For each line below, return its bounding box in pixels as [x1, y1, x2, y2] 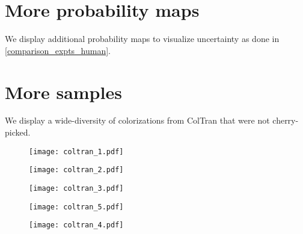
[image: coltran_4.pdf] [29, 221, 124, 230]
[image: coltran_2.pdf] [29, 166, 124, 175]
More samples [5, 79, 122, 104]
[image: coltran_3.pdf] [29, 184, 124, 193]
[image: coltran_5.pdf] [29, 202, 124, 211]
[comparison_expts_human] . [5, 44, 111, 56]
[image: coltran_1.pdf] [29, 147, 124, 156]
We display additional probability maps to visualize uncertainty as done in [5, 32, 280, 45]
